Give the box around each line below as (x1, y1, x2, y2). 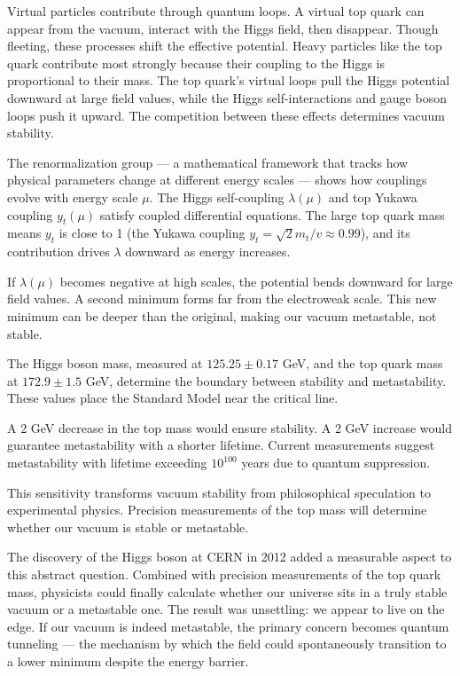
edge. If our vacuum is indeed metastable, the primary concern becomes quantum (7, 617, 449, 635)
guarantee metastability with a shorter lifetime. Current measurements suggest (7, 436, 435, 454)
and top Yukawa (328, 187, 417, 206)
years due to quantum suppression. (241, 453, 431, 472)
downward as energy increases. (125, 242, 291, 261)
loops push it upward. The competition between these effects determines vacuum (7, 106, 445, 124)
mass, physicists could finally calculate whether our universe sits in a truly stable (7, 582, 448, 601)
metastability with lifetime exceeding (7, 453, 207, 472)
